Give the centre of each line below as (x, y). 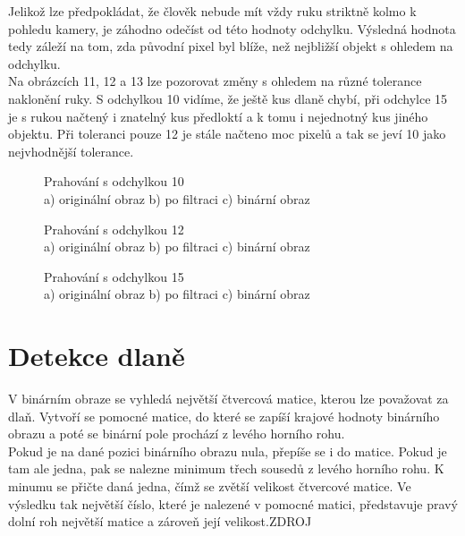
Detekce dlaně (97, 356)
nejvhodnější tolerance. (71, 151)
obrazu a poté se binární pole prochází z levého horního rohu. (177, 434)
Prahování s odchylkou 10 (114, 181)
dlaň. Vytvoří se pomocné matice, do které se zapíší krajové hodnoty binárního (224, 416)
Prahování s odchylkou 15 (114, 276)
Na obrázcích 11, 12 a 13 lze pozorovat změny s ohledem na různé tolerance (215, 81)
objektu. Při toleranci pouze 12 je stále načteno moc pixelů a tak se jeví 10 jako (227, 134)
